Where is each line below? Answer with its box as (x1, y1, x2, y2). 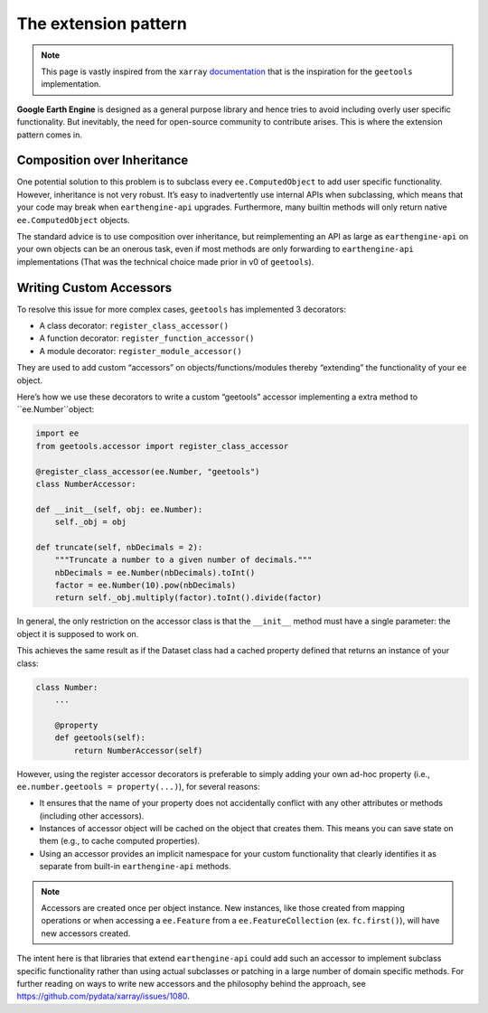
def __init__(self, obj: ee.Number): (35, 504, 203, 514)
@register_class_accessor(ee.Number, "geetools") (35, 466, 260, 476)
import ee (35, 428, 80, 438)
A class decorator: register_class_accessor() (39, 321, 230, 332)
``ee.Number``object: (16, 404, 95, 415)
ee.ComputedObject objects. (16, 214, 130, 225)
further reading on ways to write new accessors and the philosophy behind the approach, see (16, 979, 366, 989)
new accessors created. (41, 927, 131, 939)
